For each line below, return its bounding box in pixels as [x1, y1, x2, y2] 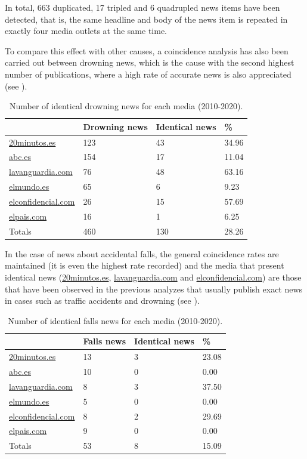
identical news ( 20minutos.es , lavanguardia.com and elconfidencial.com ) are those [5, 270, 302, 283]
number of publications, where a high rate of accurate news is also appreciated [5, 67, 292, 80]
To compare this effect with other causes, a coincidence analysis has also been [5, 44, 289, 57]
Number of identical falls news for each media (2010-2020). [8, 314, 223, 326]
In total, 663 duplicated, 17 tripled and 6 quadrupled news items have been [5, 1, 280, 13]
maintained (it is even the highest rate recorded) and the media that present [5, 259, 284, 272]
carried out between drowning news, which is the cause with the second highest [5, 56, 294, 69]
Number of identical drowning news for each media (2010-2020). [10, 100, 243, 112]
